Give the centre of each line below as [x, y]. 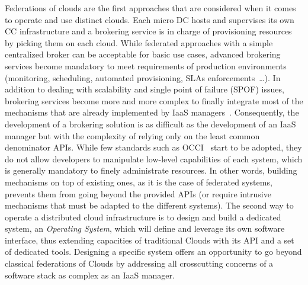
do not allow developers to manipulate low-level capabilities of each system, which [154, 158]
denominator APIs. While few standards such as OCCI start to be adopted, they [153, 147]
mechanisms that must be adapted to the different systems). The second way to [149, 205]
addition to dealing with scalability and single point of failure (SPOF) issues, [145, 89]
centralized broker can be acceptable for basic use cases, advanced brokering [143, 54]
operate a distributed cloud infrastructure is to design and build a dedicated [143, 217]
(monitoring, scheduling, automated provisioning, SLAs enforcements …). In [143, 77]
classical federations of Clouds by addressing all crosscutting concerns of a [139, 263]
